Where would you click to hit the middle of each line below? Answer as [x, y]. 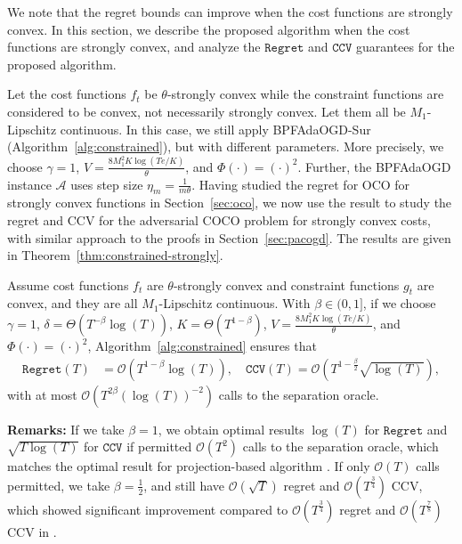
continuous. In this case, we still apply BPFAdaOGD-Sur [215, 129]
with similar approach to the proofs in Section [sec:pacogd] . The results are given [229, 237]
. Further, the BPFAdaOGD [374, 166]
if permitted [159, 447]
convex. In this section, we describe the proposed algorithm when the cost [209, 29]
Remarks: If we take [66, 429]
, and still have [184, 485]
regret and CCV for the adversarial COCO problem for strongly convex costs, [219, 219]
